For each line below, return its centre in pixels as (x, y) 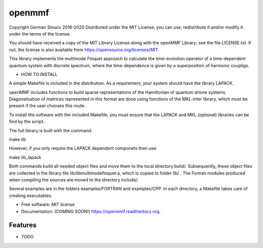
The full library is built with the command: (51, 130)
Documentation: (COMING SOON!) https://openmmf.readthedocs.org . (91, 211)
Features (23, 225)
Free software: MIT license (48, 205)
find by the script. (27, 122)
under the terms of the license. (40, 34)
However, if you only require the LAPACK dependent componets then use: (83, 148)
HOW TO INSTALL (39, 74)
